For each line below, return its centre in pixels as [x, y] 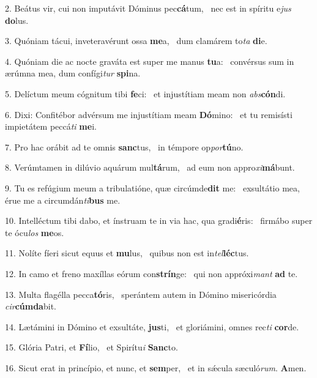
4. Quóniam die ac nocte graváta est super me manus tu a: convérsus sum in [150, 61]
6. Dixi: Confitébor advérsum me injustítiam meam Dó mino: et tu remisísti [149, 114]
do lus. [17, 20]
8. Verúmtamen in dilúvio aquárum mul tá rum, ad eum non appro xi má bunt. [150, 167]
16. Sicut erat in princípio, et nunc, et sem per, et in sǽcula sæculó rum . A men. [156, 367]
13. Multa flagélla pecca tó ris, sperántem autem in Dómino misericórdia [141, 294]
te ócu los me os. [35, 232]
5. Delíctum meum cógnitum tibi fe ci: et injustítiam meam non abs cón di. [145, 93]
